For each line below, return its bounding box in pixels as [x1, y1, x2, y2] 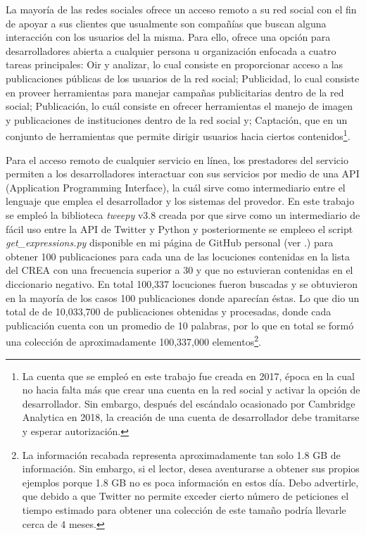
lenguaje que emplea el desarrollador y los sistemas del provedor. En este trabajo [6, 194, 355, 208]
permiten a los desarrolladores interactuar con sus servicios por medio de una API [6, 166, 360, 181]
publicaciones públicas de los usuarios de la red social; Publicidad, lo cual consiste [6, 70, 360, 85]
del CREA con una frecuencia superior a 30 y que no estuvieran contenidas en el [6, 263, 353, 277]
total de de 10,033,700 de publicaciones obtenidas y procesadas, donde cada [6, 304, 332, 319]
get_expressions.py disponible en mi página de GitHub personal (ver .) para [6, 235, 334, 250]
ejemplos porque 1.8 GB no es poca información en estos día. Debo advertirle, [22, 474, 359, 489]
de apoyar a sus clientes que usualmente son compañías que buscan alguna [6, 15, 327, 30]
